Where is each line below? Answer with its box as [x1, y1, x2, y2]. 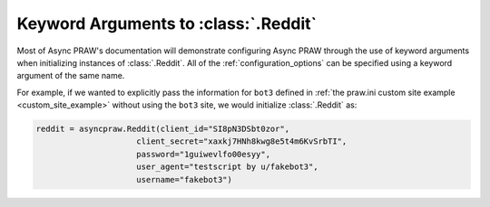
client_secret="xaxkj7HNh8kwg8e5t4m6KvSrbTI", [136, 136, 348, 146]
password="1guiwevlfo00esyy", [136, 149, 271, 159]
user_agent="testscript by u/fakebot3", [136, 162, 318, 172]
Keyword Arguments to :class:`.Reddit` [16, 14, 318, 33]
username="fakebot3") [136, 174, 233, 184]
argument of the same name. [16, 71, 125, 81]
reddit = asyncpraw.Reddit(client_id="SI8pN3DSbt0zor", [35, 124, 290, 135]
